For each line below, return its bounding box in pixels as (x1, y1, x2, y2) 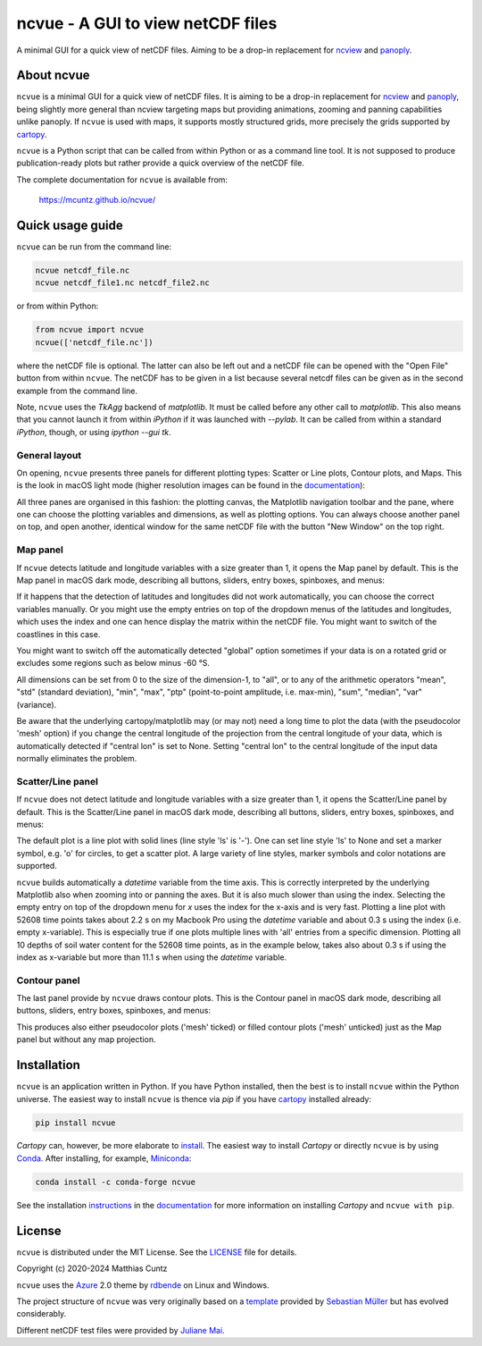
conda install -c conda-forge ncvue (35, 1176, 196, 1187)
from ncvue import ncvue (35, 324, 145, 335)
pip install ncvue (35, 1117, 116, 1128)
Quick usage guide (16, 218, 124, 232)
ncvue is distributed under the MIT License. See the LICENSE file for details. (16, 1247, 297, 1258)
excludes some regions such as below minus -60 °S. (16, 658, 210, 669)
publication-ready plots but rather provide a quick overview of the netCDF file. (16, 157, 305, 169)
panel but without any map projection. (16, 1034, 156, 1045)
